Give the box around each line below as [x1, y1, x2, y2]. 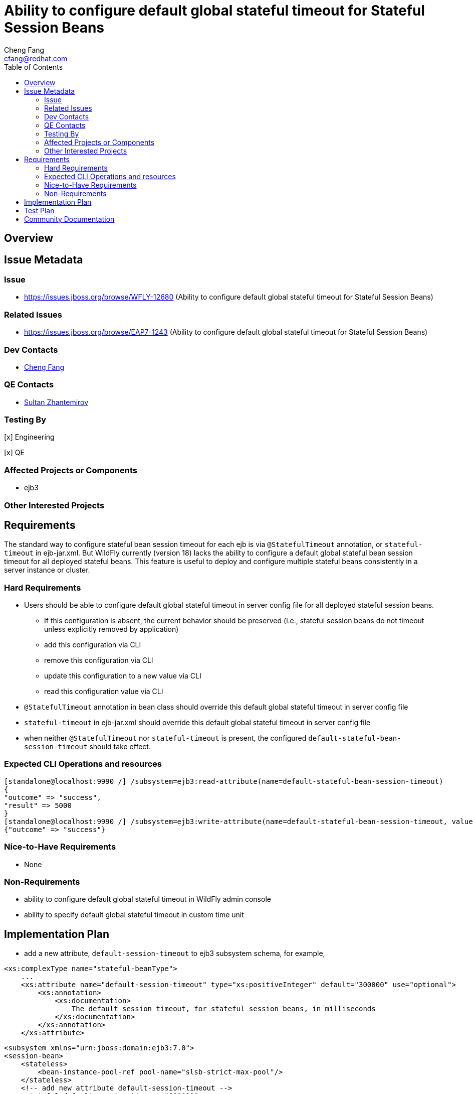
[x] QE [4, 448, 25, 457]
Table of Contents [4, 62, 63, 71]
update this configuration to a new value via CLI [44, 671, 201, 680]
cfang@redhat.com [4, 54, 68, 63]
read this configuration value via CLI [44, 687, 163, 696]
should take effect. [89, 742, 151, 751]
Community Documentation [24, 214, 115, 223]
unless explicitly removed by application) [44, 625, 179, 634]
